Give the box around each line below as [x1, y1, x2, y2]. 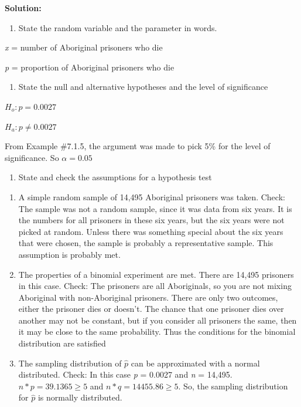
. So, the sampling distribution [178, 379, 288, 392]
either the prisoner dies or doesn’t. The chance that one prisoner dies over [18, 302, 284, 315]
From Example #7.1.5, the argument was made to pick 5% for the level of [5, 140, 271, 152]
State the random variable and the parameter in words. [18, 21, 217, 33]
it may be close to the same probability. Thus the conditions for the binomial [18, 325, 296, 338]
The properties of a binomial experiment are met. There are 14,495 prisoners [18, 268, 294, 280]
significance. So [5, 151, 59, 163]
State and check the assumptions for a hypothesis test [18, 171, 212, 183]
